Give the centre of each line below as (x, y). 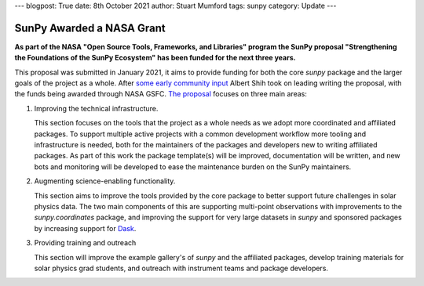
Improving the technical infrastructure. (96, 108)
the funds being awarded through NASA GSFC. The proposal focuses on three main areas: (161, 94)
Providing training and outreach (85, 243)
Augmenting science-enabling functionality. (105, 181)
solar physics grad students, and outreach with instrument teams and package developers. (181, 268)
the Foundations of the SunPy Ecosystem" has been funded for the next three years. (155, 58)
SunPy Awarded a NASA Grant (90, 28)
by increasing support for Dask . (85, 228)
